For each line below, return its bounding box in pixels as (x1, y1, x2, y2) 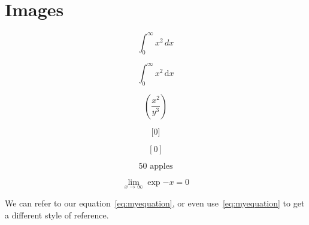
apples (150, 162, 173, 171)
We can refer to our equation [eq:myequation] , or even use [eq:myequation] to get (5, 196, 305, 209)
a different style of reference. (5, 208, 109, 221)
